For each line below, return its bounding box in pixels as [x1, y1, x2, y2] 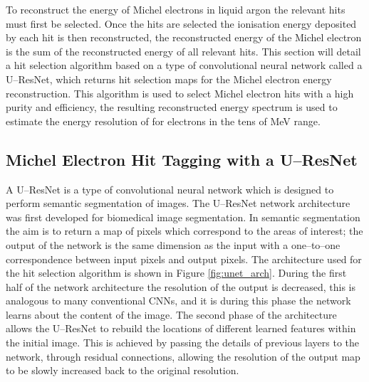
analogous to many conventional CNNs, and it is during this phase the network [6, 293, 351, 308]
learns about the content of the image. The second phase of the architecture [6, 307, 337, 322]
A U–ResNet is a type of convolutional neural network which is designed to [6, 181, 334, 196]
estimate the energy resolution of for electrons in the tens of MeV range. [6, 113, 321, 128]
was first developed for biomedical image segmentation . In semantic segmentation [6, 209, 360, 224]
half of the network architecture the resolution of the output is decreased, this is [6, 279, 355, 294]
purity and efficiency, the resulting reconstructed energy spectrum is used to [6, 100, 338, 115]
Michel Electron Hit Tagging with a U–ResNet [6, 148, 358, 170]
